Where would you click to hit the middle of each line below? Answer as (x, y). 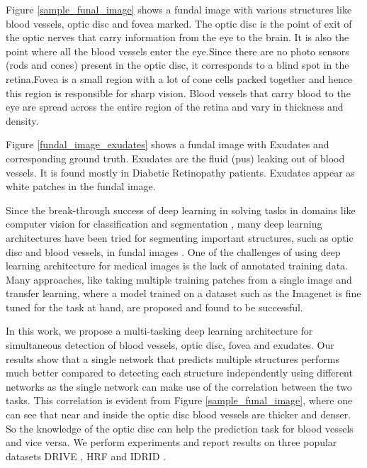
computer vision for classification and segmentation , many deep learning (164, 224)
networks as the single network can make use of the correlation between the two (179, 386)
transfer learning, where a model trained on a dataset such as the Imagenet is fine (183, 293)
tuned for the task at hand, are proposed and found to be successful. (154, 307)
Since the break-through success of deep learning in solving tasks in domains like (181, 210)
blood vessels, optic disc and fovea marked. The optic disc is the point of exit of (179, 23)
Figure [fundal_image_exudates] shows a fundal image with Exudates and (168, 144)
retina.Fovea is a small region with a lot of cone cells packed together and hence (179, 78)
